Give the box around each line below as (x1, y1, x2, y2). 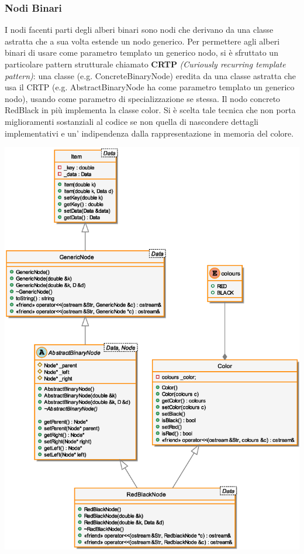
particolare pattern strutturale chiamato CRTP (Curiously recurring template (5, 58, 286, 70)
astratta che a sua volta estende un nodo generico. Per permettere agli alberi (5, 35, 280, 47)
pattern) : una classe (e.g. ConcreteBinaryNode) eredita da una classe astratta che (5, 69, 296, 81)
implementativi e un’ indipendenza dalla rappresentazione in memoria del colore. (5, 127, 294, 139)
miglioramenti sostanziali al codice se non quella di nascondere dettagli (5, 115, 258, 127)
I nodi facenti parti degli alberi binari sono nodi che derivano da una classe (5, 23, 274, 36)
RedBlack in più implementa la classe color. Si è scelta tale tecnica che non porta (5, 104, 296, 116)
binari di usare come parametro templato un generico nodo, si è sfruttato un (5, 46, 278, 59)
